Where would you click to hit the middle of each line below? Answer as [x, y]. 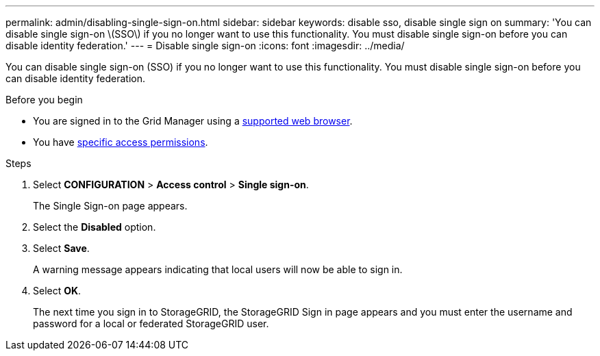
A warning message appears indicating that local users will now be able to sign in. [218, 269]
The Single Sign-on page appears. [110, 206]
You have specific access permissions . [121, 142]
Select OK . [57, 291]
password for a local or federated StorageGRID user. [151, 323]
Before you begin [44, 100]
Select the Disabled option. [95, 227]
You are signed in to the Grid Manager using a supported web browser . [193, 121]
